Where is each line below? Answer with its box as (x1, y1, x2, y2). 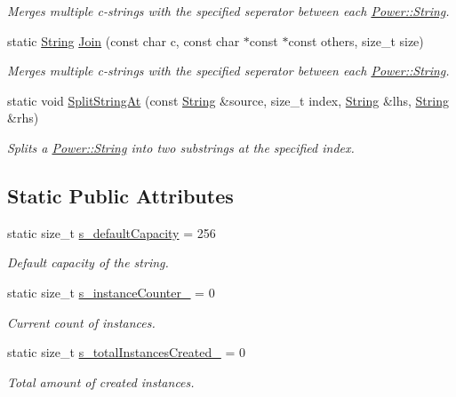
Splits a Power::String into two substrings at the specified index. (7, 138, 355, 156)
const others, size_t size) (288, 31, 424, 50)
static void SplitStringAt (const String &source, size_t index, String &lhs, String (7, 91, 449, 109)
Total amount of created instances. (7, 372, 195, 391)
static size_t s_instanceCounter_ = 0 (7, 282, 215, 301)
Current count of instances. (7, 313, 156, 331)
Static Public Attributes (7, 181, 234, 209)
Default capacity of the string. (7, 253, 169, 272)
